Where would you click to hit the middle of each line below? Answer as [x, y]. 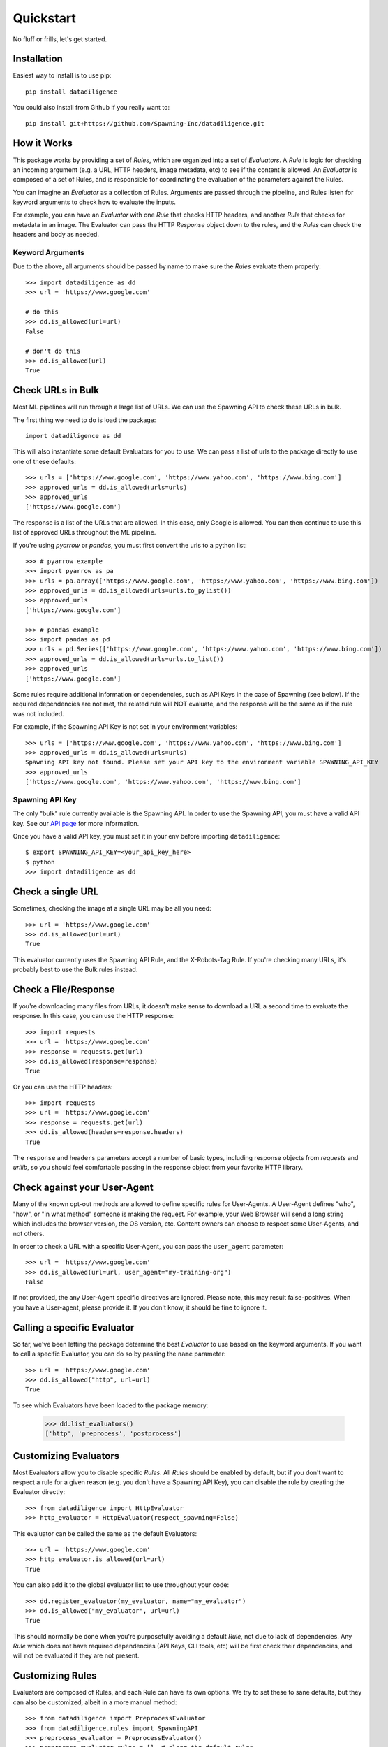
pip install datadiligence [72, 92]
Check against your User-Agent [83, 1188]
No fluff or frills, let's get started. [60, 39]
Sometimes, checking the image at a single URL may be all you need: [112, 908]
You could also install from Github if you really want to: [91, 108]
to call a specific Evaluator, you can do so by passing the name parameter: [119, 1354]
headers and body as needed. [56, 235]
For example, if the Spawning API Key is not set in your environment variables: [125, 727]
